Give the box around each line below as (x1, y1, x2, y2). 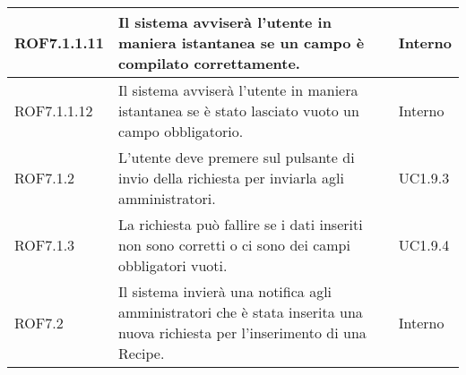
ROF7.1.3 (14, 234, 75, 255)
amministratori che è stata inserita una (118, 302, 363, 322)
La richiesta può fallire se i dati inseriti (118, 214, 363, 234)
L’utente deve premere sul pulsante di (118, 147, 355, 167)
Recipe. (118, 343, 165, 363)
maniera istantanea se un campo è (118, 32, 365, 53)
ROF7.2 (14, 311, 64, 333)
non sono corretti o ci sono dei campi (118, 234, 350, 255)
